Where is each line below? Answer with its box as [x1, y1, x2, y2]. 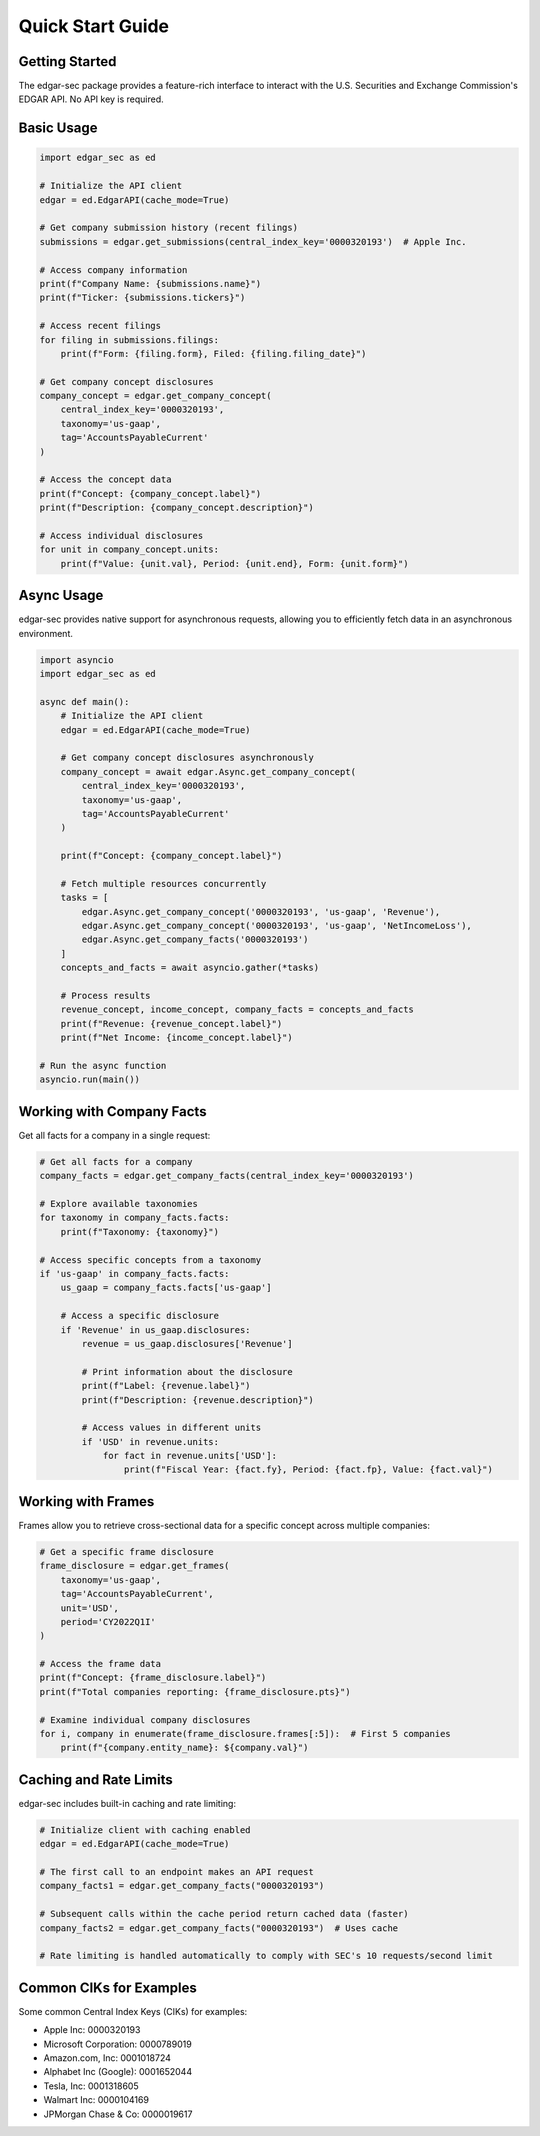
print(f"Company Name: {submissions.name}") [39, 278, 262, 289]
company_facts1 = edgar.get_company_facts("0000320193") [39, 1880, 325, 1892]
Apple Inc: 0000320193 [43, 2024, 141, 2036]
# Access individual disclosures [39, 530, 204, 541]
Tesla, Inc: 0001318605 [43, 2080, 139, 2092]
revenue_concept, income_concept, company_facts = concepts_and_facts [60, 1004, 415, 1015]
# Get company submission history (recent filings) [39, 222, 299, 234]
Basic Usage [18, 120, 98, 137]
